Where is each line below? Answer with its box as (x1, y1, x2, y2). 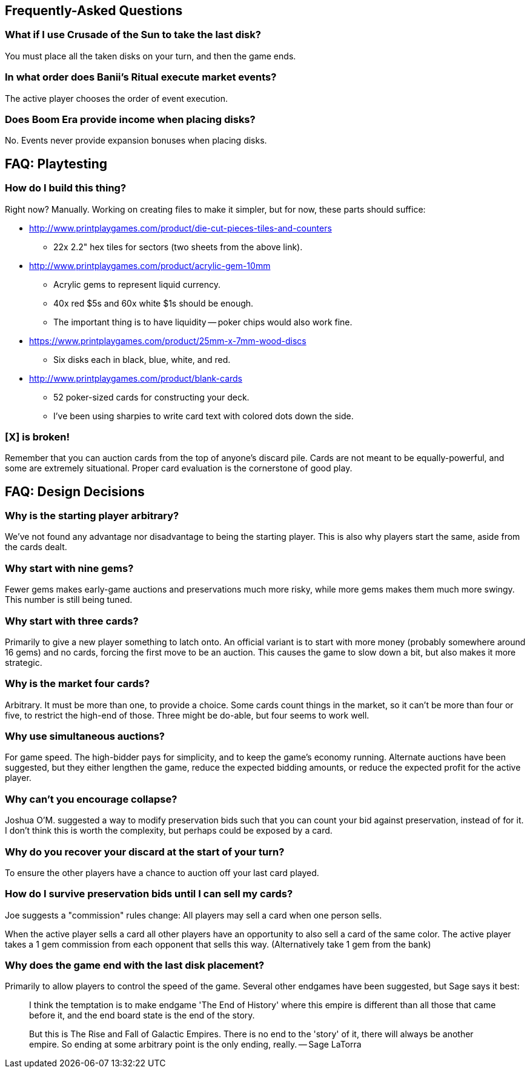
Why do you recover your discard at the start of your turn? (5, 845, 285, 858)
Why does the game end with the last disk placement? (5, 959, 265, 972)
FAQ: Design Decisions (5, 483, 145, 499)
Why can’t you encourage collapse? (5, 792, 177, 805)
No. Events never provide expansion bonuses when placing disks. (5, 135, 267, 146)
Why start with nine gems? (5, 562, 134, 574)
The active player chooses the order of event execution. (5, 93, 228, 104)
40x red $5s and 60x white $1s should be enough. (53, 297, 254, 308)
